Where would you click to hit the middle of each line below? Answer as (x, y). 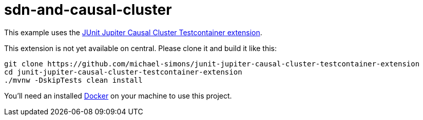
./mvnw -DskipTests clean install (73, 80)
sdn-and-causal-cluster (88, 10)
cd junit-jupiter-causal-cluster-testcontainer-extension (123, 72)
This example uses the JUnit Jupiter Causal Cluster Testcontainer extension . (133, 32)
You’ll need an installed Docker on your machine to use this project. (118, 95)
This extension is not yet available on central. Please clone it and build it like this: (141, 48)
